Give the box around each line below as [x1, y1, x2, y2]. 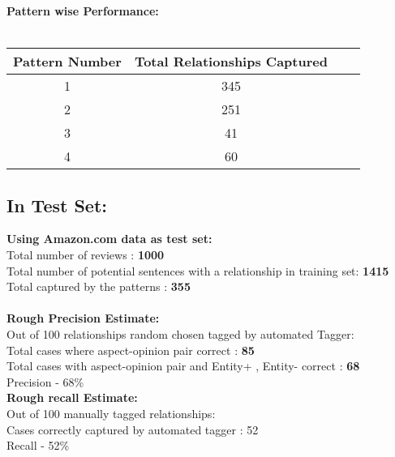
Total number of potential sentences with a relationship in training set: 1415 [6, 262, 389, 279]
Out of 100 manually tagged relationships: [6, 404, 216, 421]
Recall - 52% [6, 437, 70, 454]
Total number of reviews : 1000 [6, 246, 165, 263]
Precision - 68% [6, 373, 84, 390]
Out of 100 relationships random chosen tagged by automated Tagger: [6, 325, 354, 342]
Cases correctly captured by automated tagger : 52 [6, 421, 259, 438]
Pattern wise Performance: [6, 2, 159, 19]
